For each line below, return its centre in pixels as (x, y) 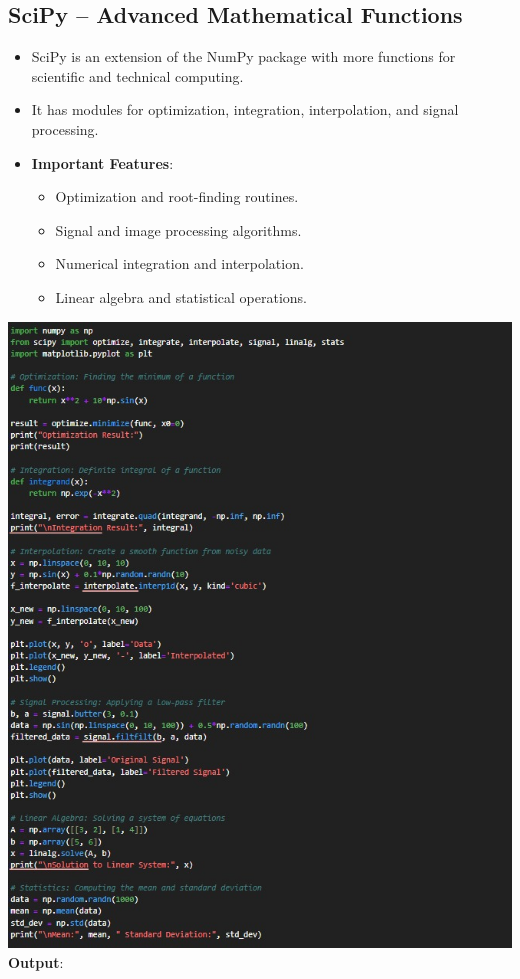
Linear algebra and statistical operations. (181, 296)
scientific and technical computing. (137, 75)
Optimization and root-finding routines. (177, 196)
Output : (36, 961)
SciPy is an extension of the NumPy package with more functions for (243, 56)
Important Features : (102, 162)
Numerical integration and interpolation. (179, 263)
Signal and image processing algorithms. (178, 229)
